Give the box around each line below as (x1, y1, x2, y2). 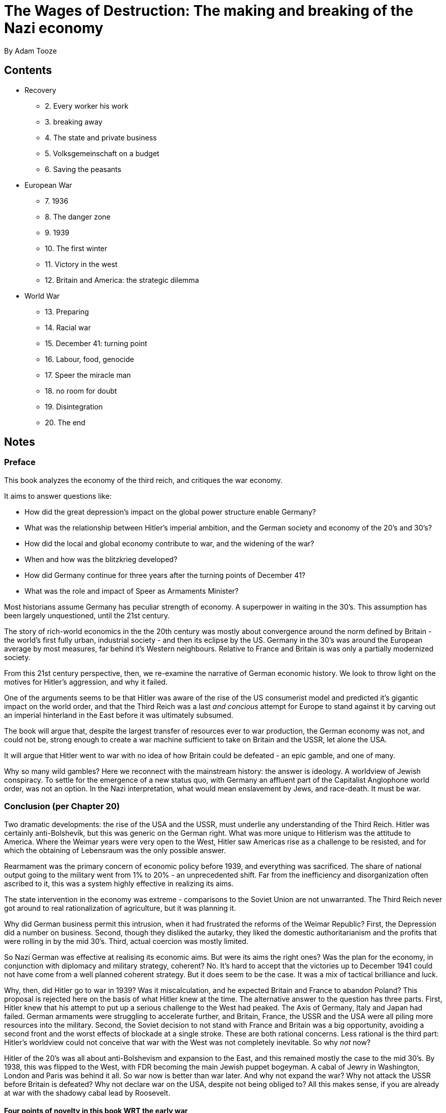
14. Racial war (45, 323, 91, 332)
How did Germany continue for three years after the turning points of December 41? (24, 570, 305, 579)
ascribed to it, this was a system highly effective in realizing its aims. (4, 879, 234, 888)
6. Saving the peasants (45, 164, 121, 174)
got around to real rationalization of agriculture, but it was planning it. (4, 903, 236, 912)
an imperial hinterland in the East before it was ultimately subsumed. (4, 710, 233, 719)
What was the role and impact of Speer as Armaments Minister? (24, 586, 239, 595)
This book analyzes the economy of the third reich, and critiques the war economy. (4, 475, 283, 485)
